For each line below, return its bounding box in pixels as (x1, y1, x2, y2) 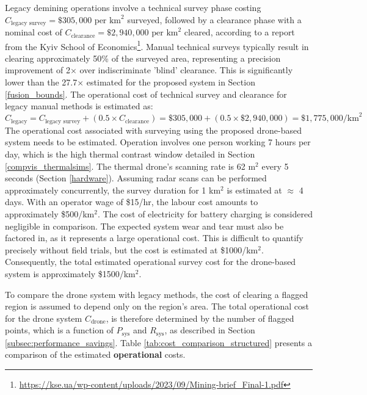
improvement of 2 (5, 63, 70, 76)
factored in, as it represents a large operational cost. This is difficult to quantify (5, 231, 303, 244)
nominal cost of (5, 26, 62, 38)
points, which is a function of (5, 324, 114, 336)
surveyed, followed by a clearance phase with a (127, 13, 302, 26)
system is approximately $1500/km (5, 267, 136, 280)
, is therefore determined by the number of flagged (106, 311, 294, 324)
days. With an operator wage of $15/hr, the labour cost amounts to (5, 195, 258, 208)
